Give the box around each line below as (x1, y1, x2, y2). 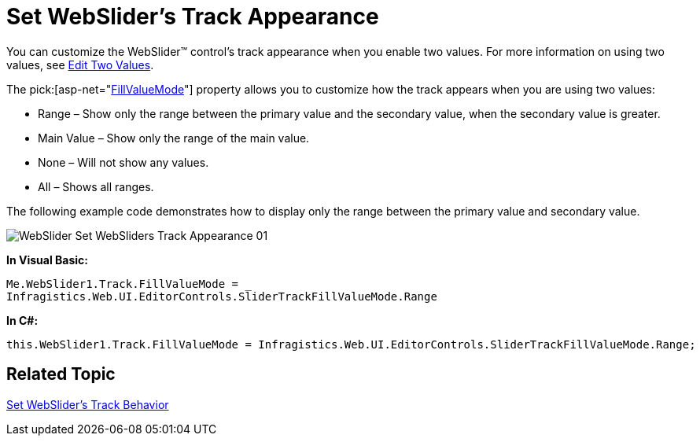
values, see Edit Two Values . (6, 57, 154, 72)
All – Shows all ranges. (38, 179, 154, 193)
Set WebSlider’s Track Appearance (6, 3, 379, 30)
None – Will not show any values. (38, 155, 209, 169)
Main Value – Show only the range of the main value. (38, 131, 310, 145)
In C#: (6, 313, 39, 327)
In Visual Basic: (6, 252, 88, 267)
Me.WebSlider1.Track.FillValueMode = (6, 277, 239, 290)
